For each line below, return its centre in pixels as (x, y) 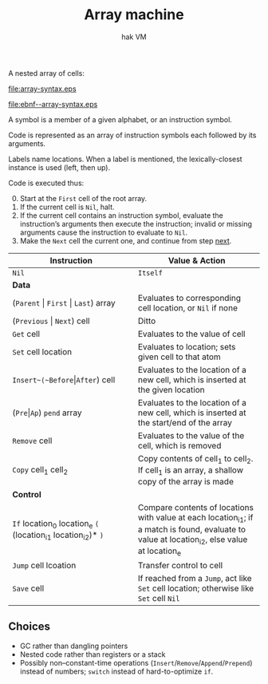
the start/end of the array (185, 422)
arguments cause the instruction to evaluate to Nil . (104, 232)
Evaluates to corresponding (190, 298)
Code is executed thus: (46, 183)
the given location (171, 389)
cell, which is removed (180, 445)
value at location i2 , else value (193, 540)
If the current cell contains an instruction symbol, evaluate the (121, 215)
